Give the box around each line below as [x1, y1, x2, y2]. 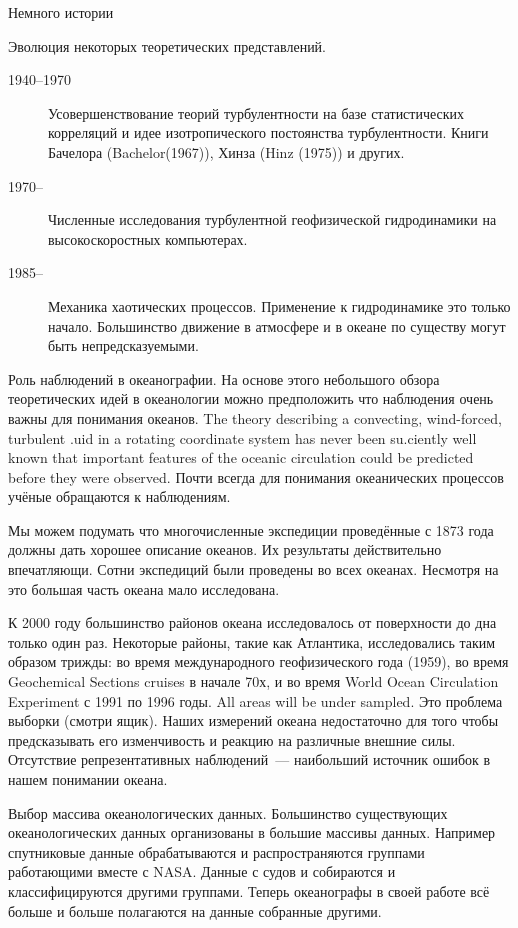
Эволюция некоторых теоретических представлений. [8, 35, 327, 56]
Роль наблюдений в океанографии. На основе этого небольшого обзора [8, 368, 440, 389]
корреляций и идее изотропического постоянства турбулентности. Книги [48, 122, 489, 143]
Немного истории [8, 2, 114, 22]
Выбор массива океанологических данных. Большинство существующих [8, 802, 448, 823]
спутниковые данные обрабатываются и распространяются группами [8, 841, 425, 862]
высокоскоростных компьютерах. [48, 228, 248, 249]
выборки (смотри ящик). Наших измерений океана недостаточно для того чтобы [8, 710, 499, 731]
